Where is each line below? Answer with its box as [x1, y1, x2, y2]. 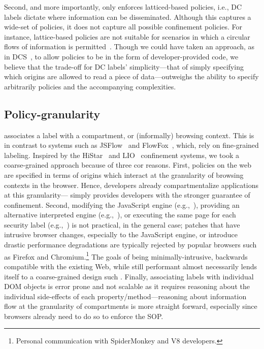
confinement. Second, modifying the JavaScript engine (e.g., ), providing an [4, 199, 240, 210]
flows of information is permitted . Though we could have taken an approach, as [4, 41, 255, 52]
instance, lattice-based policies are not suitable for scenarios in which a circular [4, 31, 250, 42]
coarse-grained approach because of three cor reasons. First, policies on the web [4, 160, 252, 170]
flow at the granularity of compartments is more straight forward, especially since [4, 301, 257, 311]
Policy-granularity [4, 106, 101, 121]
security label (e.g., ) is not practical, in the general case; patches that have [4, 219, 240, 230]
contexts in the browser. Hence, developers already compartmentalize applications [4, 179, 258, 190]
